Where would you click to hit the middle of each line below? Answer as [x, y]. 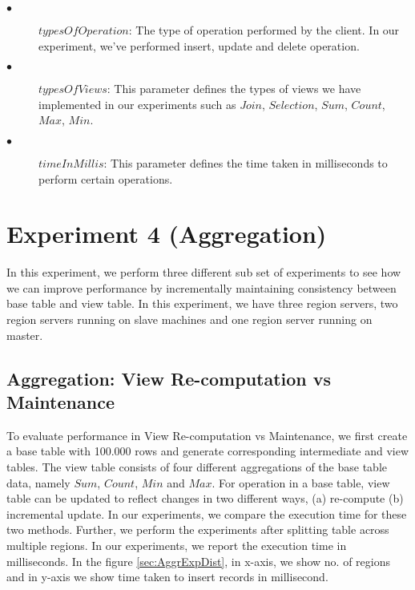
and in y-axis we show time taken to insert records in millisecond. [167, 577]
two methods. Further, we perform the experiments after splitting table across [198, 529]
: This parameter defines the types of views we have [234, 89]
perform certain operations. [106, 178]
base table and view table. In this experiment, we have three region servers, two [202, 303]
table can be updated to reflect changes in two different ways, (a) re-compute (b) [205, 498]
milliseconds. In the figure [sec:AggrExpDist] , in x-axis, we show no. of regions [198, 561]
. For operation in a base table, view [301, 482]
